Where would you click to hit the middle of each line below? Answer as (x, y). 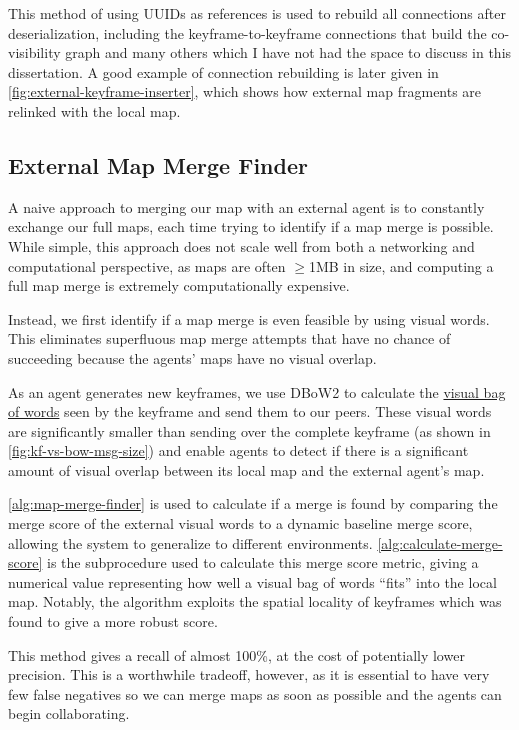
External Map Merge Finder (158, 164)
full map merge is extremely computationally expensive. (179, 285)
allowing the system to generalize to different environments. (190, 542)
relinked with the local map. (94, 110)
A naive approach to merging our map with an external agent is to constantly (246, 206)
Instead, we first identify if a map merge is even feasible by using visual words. (249, 318)
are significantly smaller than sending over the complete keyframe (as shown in (249, 430)
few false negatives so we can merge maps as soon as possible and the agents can (255, 693)
